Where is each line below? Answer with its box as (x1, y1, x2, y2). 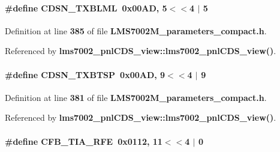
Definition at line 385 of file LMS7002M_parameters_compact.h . (5, 24, 267, 37)
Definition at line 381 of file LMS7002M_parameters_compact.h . (5, 91, 267, 103)
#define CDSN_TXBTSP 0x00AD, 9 (5, 68, 165, 81)
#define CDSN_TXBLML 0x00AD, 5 (5, 1, 167, 14)
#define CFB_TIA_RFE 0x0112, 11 (5, 135, 162, 147)
